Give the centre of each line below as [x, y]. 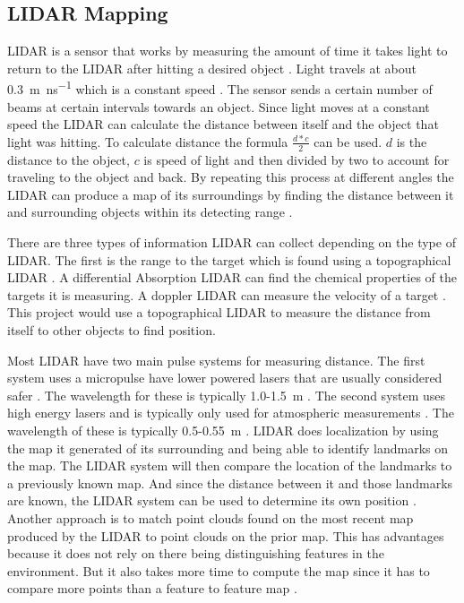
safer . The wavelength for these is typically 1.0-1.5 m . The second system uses [227, 395]
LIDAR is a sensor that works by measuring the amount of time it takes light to [228, 51]
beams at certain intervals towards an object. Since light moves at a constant [219, 106]
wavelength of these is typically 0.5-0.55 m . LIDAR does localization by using [223, 430]
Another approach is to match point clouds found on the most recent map [211, 517]
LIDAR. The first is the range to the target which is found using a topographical [229, 259]
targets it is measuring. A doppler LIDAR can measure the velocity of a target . [227, 294]
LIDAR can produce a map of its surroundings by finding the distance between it [231, 194]
